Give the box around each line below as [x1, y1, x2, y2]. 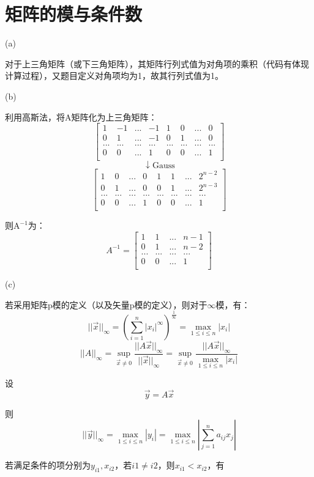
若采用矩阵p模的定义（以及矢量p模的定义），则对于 [5, 298, 207, 311]
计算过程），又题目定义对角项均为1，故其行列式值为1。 [5, 69, 223, 82]
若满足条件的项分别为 [5, 459, 91, 471]
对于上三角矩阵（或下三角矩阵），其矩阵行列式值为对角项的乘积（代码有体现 [5, 57, 309, 70]
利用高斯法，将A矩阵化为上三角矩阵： [5, 110, 157, 123]
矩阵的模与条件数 [5, 1, 143, 26]
